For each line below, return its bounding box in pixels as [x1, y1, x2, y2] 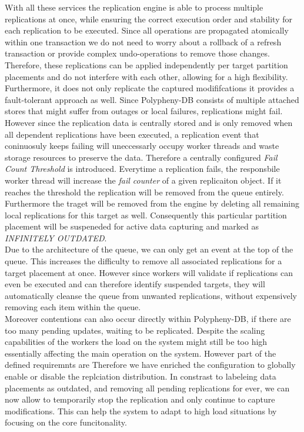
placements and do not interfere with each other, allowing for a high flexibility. [5, 70, 288, 82]
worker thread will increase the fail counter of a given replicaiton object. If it [5, 174, 282, 186]
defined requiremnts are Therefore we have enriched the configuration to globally [5, 358, 296, 371]
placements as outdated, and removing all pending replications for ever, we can [5, 381, 290, 394]
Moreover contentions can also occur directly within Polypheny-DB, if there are [5, 313, 291, 325]
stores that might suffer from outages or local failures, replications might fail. [5, 105, 283, 117]
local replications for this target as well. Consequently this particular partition [5, 208, 287, 221]
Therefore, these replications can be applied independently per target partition [5, 58, 288, 71]
